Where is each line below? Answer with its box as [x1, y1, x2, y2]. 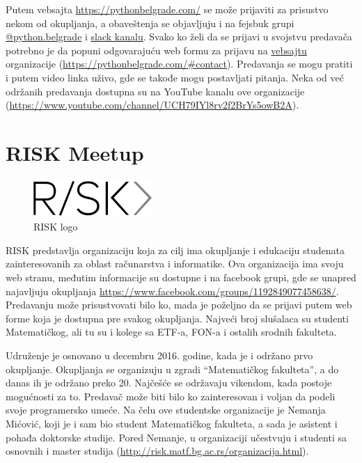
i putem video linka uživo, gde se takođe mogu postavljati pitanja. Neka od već [6, 70, 344, 84]
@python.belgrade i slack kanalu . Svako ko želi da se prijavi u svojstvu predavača [6, 29, 352, 44]
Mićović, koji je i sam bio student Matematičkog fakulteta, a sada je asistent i [6, 416, 338, 430]
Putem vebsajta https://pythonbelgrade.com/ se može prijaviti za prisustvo [6, 2, 329, 16]
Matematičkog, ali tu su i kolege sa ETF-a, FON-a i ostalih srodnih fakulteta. [6, 324, 337, 339]
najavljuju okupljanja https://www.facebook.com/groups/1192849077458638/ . [6, 283, 339, 298]
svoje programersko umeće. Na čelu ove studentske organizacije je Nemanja [6, 402, 326, 417]
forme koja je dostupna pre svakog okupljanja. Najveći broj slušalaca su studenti [6, 311, 349, 325]
